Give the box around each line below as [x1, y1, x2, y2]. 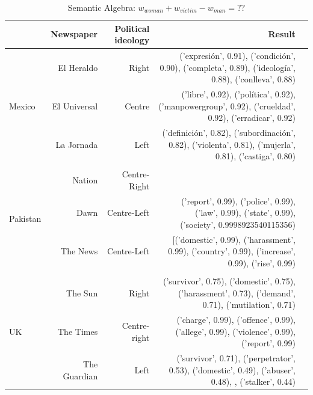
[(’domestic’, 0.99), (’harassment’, [172, 233, 296, 245]
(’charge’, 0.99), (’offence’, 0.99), [176, 313, 296, 326]
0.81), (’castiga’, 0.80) [215, 150, 296, 162]
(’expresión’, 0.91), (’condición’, [179, 49, 296, 62]
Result [268, 28, 296, 40]
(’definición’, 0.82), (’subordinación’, [162, 126, 296, 139]
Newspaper [51, 28, 98, 40]
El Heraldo [58, 61, 98, 73]
